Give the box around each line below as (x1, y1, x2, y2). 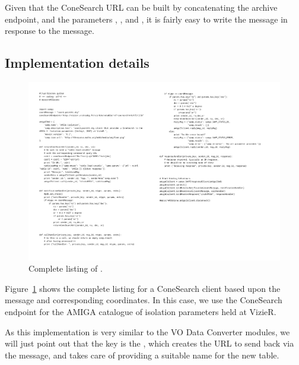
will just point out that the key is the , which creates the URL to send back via (5, 337, 294, 350)
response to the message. (5, 24, 94, 37)
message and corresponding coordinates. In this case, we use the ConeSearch (5, 294, 282, 306)
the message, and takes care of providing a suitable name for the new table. (5, 348, 279, 361)
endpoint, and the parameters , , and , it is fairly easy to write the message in (5, 12, 288, 25)
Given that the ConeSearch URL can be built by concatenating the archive (5, 1, 278, 13)
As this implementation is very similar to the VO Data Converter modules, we (5, 325, 290, 338)
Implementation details (5, 54, 149, 72)
